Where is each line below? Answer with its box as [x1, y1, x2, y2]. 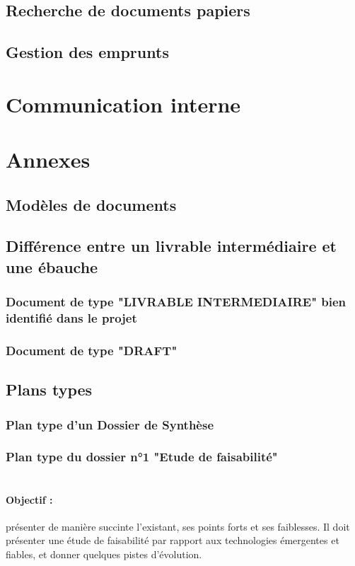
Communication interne [6, 89, 241, 118]
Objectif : [6, 492, 53, 507]
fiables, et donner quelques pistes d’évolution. [6, 546, 202, 561]
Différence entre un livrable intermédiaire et [6, 235, 337, 257]
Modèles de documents [6, 193, 177, 215]
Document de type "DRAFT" [6, 341, 177, 359]
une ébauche [6, 255, 98, 277]
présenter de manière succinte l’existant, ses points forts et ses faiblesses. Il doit [6, 519, 350, 533]
